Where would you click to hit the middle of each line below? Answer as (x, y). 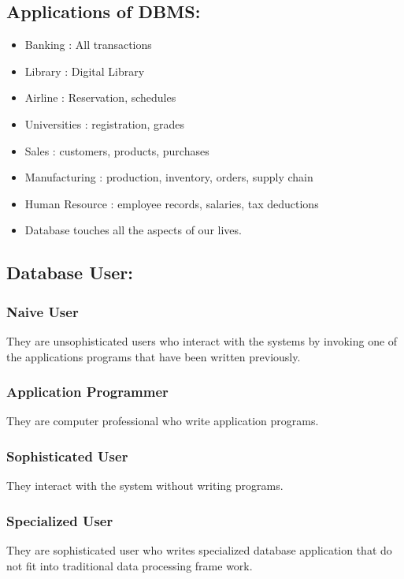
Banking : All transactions (88, 45)
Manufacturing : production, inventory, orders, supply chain (169, 177)
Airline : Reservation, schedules (100, 97)
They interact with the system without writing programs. (145, 486)
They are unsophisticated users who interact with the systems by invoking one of (202, 340)
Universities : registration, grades (105, 123)
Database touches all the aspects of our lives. (133, 230)
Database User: (70, 273)
